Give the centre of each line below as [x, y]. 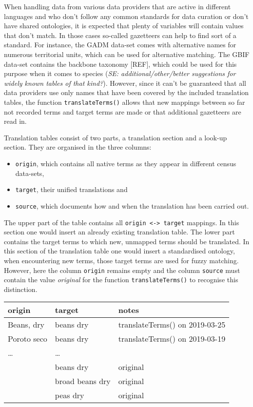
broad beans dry [83, 381]
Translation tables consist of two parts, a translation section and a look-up [116, 137]
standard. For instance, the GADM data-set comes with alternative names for [120, 45]
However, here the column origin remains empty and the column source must [122, 270]
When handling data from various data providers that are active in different [117, 6]
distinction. [21, 289]
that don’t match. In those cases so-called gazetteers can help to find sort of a [120, 35]
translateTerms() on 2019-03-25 [172, 325]
